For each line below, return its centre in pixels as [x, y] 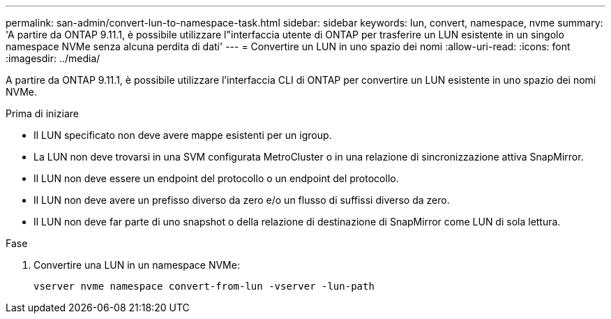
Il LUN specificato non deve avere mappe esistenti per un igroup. [183, 135]
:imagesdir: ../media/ [53, 58]
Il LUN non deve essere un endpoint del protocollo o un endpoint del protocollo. [216, 178]
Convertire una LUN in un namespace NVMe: [137, 265]
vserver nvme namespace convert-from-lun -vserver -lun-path [204, 286]
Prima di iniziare [42, 113]
